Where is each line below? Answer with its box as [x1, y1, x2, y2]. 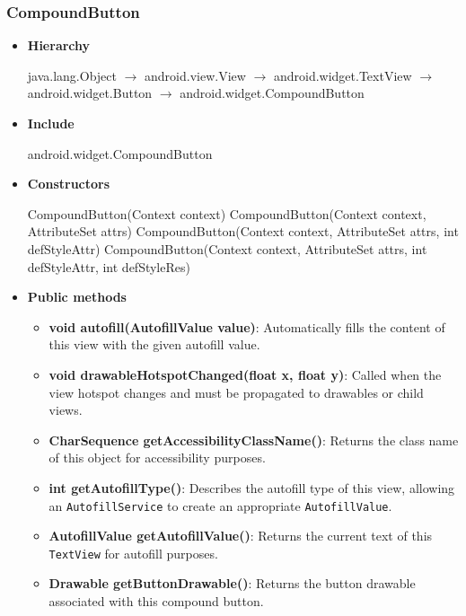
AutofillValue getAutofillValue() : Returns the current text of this [48, 526, 433, 545]
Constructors [27, 174, 110, 193]
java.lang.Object [27, 66, 117, 84]
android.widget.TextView [273, 66, 412, 84]
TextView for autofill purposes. [48, 543, 218, 562]
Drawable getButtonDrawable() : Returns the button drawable [48, 574, 416, 593]
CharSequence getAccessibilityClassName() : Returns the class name [48, 430, 459, 449]
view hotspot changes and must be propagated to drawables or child [48, 383, 424, 401]
